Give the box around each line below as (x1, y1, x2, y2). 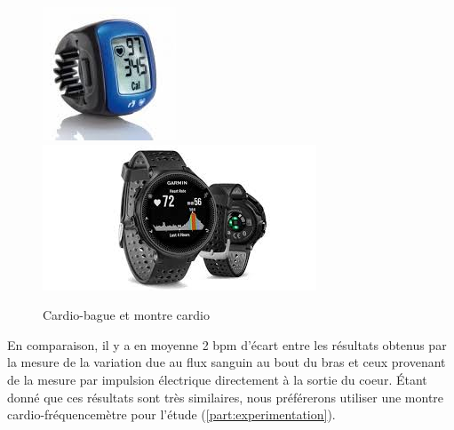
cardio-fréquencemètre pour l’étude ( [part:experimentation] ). (7, 405, 336, 424)
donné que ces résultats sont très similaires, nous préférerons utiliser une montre (7, 387, 444, 406)
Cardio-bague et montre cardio (43, 306, 210, 324)
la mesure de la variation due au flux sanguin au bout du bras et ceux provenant (7, 353, 446, 371)
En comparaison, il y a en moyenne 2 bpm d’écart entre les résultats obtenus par (7, 335, 447, 354)
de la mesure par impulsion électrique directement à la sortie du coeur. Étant (7, 370, 427, 388)
